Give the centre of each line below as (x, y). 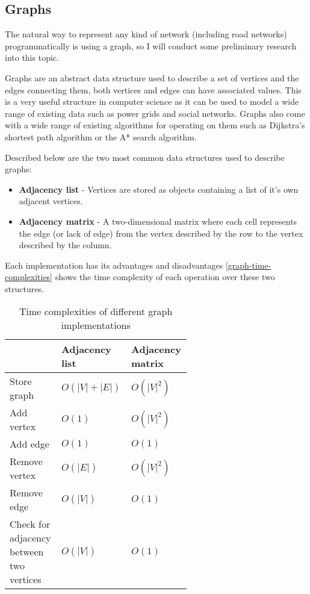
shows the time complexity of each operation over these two (165, 277)
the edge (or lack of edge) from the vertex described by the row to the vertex (161, 233)
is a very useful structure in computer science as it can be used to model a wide (152, 102)
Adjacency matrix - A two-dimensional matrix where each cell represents (158, 221)
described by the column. (65, 245)
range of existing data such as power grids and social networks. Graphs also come (155, 113)
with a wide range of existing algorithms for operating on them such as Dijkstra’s (155, 125)
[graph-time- (248, 265)
